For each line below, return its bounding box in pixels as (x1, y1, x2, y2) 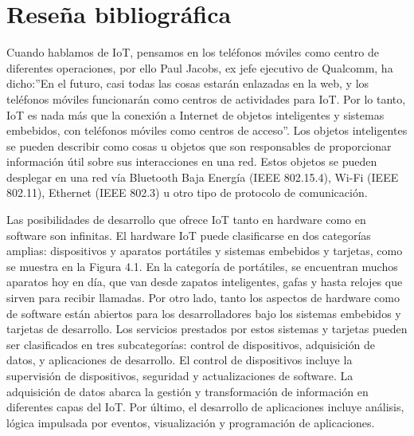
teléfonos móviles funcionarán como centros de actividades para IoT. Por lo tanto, (6, 90, 406, 107)
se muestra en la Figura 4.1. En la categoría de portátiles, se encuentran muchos (6, 257, 398, 274)
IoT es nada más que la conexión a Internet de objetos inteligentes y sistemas (6, 106, 385, 123)
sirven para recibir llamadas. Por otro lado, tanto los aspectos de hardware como (6, 289, 400, 306)
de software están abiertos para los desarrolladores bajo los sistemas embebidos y (6, 304, 401, 321)
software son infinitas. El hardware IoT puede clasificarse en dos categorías (6, 226, 371, 243)
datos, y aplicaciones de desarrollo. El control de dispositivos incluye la (6, 352, 353, 368)
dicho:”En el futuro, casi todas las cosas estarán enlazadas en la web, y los (6, 75, 369, 92)
